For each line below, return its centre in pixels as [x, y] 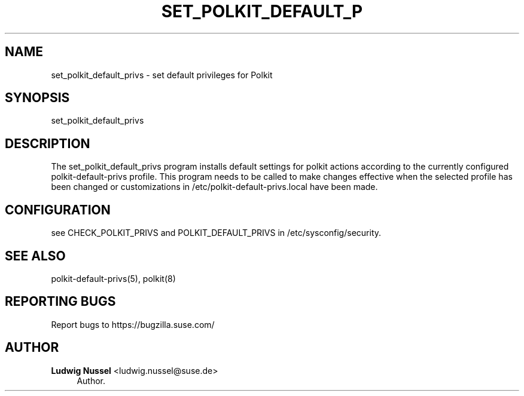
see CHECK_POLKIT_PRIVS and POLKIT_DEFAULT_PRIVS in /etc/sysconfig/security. [216, 233]
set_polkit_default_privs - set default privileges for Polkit [162, 75]
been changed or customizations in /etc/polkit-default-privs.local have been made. [214, 187]
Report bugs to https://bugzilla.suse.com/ [133, 324]
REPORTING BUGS [60, 302]
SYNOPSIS [37, 98]
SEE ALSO [35, 256]
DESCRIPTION [48, 143]
